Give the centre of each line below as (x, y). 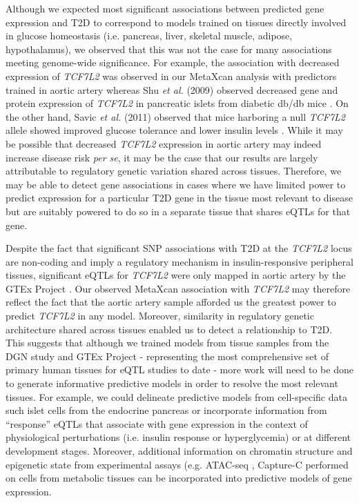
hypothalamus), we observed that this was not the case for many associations (169, 49)
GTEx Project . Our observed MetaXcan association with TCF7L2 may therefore (178, 288)
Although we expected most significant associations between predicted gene (165, 8)
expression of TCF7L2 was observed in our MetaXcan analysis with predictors (171, 76)
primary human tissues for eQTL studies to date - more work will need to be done (179, 369)
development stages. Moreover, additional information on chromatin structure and (179, 451)
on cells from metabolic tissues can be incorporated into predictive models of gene (179, 478)
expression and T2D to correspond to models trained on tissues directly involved (176, 22)
